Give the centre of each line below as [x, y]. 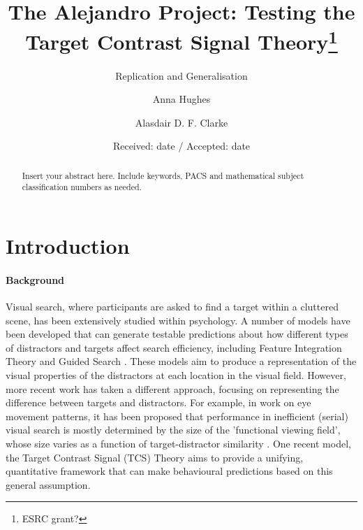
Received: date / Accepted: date [181, 146]
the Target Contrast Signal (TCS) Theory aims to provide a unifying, [155, 457]
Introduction [68, 246]
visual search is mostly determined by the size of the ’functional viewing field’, [173, 430]
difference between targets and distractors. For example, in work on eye [158, 402]
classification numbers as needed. [82, 187]
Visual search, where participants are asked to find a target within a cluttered [172, 307]
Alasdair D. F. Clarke [181, 122]
